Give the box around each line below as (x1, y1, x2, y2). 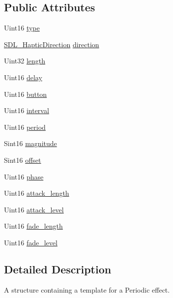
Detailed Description (4, 261, 112, 276)
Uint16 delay (4, 72, 42, 82)
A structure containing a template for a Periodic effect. (4, 284, 170, 295)
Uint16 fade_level (4, 237, 58, 247)
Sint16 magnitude (4, 138, 57, 149)
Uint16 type (4, 23, 40, 33)
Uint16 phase (4, 171, 44, 181)
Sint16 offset (4, 154, 41, 165)
